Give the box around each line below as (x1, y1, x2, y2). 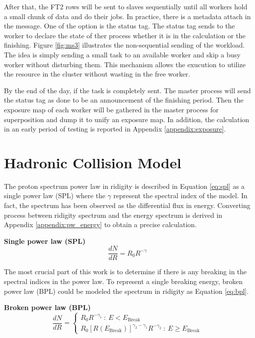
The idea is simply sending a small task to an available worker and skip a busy (4, 49, 241, 59)
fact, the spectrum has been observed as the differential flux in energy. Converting (4, 200, 251, 210)
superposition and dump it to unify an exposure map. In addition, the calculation (4, 114, 250, 124)
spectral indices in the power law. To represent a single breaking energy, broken (4, 276, 243, 286)
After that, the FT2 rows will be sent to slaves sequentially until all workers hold (4, 1, 248, 11)
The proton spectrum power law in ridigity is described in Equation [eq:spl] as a (4, 181, 245, 191)
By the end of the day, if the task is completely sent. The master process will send (4, 85, 251, 95)
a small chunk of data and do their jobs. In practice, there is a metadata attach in (4, 11, 251, 21)
